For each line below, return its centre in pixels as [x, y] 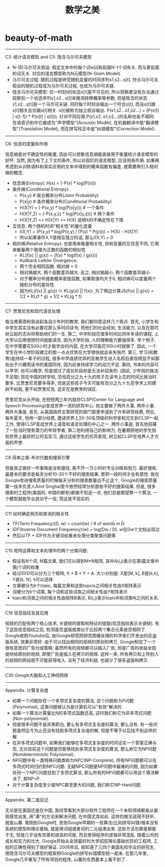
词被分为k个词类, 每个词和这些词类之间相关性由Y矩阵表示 [70, 591]
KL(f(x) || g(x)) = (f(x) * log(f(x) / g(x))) [58, 255]
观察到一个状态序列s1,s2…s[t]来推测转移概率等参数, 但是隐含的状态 [80, 98]
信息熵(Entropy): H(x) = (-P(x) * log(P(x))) [54, 183]
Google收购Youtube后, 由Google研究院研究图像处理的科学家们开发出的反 [79, 635]
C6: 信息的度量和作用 [27, 143]
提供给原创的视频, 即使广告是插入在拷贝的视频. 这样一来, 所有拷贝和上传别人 [82, 654]
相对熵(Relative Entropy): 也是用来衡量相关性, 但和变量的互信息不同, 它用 [85, 243]
